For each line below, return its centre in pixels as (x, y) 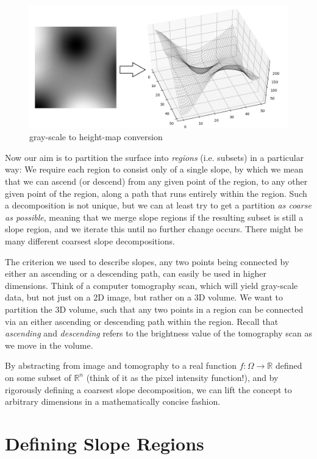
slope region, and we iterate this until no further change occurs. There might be (154, 229)
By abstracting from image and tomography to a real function (121, 365)
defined (289, 365)
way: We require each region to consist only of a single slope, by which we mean (154, 169)
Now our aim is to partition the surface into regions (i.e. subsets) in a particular (155, 157)
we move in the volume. (49, 345)
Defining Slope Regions (105, 443)
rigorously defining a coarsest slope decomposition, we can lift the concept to (148, 389)
